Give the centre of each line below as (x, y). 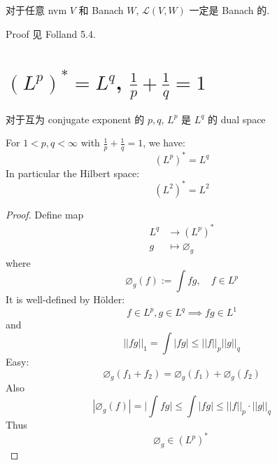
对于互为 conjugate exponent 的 (75, 119)
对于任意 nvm (36, 10)
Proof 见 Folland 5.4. (51, 33)
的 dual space (237, 119)
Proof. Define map (45, 214)
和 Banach (101, 10)
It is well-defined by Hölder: (65, 299)
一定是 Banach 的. (229, 10)
